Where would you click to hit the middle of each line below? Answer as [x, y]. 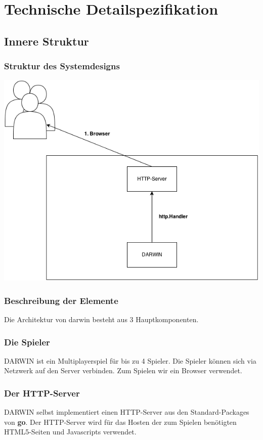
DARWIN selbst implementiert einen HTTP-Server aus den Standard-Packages [127, 412]
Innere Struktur [47, 41]
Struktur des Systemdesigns [62, 66]
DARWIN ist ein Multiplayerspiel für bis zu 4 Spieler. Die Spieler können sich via [130, 360]
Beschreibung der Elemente [61, 300]
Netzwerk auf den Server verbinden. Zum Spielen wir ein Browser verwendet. [123, 370]
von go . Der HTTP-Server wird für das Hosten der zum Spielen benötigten [120, 422]
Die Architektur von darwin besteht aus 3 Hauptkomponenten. [101, 319]
